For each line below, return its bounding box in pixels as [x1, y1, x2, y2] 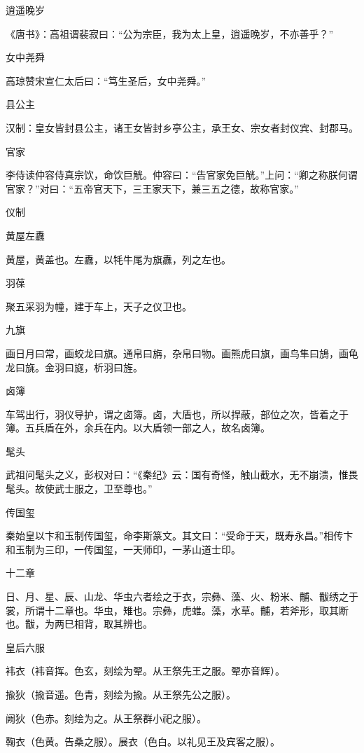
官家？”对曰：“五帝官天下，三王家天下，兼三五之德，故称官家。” [6, 181, 299, 195]
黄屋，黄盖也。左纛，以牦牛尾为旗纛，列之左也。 [6, 251, 231, 266]
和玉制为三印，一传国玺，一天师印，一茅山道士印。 [6, 541, 241, 556]
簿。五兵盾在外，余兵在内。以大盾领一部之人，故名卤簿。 [6, 420, 270, 435]
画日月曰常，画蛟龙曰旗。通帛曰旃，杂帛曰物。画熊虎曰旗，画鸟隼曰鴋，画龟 [6, 345, 358, 360]
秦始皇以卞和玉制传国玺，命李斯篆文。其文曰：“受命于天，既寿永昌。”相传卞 [6, 528, 353, 543]
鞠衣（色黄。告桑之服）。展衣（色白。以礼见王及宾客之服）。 [6, 734, 280, 749]
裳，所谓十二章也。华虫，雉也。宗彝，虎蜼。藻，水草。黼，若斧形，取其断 [6, 602, 349, 617]
